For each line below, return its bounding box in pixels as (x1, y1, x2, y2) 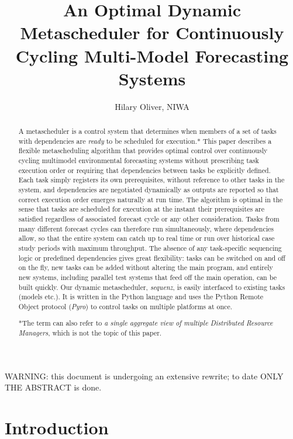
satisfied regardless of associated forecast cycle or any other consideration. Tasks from (18, 213, 280, 223)
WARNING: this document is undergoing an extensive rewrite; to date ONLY (5, 369, 284, 382)
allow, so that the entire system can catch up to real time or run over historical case (18, 233, 275, 243)
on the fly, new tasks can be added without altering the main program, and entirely (18, 262, 273, 272)
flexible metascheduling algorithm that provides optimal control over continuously (18, 146, 268, 155)
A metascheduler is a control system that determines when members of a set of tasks (18, 126, 277, 136)
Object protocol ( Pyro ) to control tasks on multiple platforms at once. (18, 301, 232, 311)
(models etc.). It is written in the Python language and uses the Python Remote (18, 292, 264, 302)
